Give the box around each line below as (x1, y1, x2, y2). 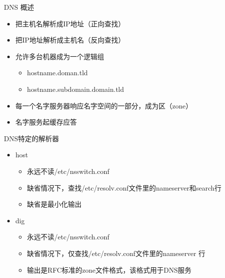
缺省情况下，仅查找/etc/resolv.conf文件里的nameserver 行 (27, 248, 206, 258)
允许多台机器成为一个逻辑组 (15, 51, 104, 61)
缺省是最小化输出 (27, 199, 82, 209)
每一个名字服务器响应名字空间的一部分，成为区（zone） (15, 100, 193, 110)
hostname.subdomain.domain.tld (27, 84, 124, 94)
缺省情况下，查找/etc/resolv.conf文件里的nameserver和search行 (27, 182, 222, 192)
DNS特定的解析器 (4, 133, 59, 143)
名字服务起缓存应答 (15, 117, 77, 127)
